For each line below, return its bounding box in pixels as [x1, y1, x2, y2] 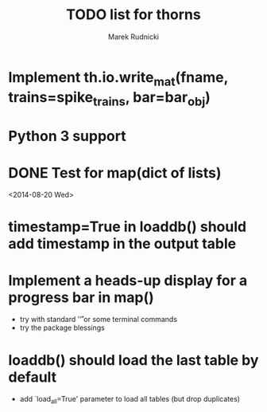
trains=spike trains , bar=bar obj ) [8, 88, 211, 109]
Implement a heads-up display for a [8, 271, 248, 289]
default [8, 368, 57, 386]
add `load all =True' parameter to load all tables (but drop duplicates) [19, 394, 241, 406]
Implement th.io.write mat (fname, [8, 68, 229, 89]
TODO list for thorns [66, 6, 201, 24]
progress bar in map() [8, 288, 155, 306]
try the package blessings [19, 323, 105, 332]
